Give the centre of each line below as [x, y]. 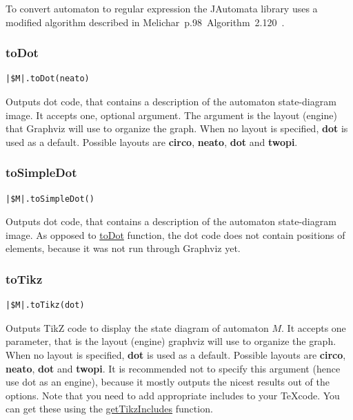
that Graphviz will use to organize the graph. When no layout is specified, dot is [177, 128]
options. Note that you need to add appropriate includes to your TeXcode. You [173, 395]
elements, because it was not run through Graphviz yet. [123, 248]
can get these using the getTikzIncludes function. [109, 409]
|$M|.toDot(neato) [48, 79]
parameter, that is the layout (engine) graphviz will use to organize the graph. [171, 341]
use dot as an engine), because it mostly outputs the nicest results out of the [168, 382]
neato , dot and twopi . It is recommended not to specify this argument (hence [173, 368]
